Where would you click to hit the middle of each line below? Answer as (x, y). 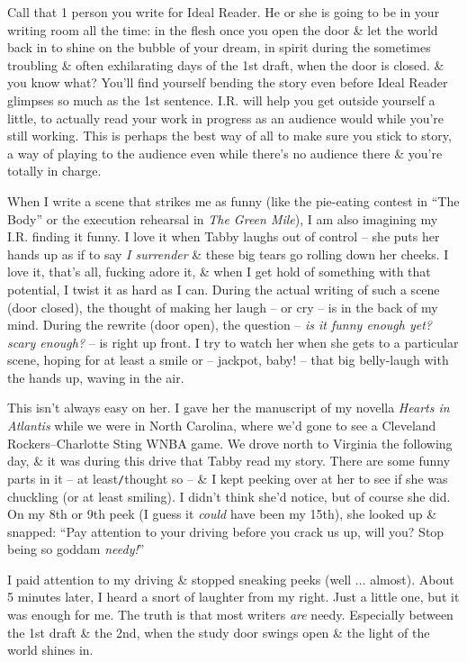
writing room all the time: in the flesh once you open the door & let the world (223, 29)
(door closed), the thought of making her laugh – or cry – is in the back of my (223, 307)
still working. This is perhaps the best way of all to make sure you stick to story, (229, 136)
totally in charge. (54, 171)
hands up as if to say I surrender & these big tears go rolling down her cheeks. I (228, 254)
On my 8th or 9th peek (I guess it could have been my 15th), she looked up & (222, 514)
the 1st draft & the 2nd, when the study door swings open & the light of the (219, 632)
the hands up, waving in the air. (96, 377)
